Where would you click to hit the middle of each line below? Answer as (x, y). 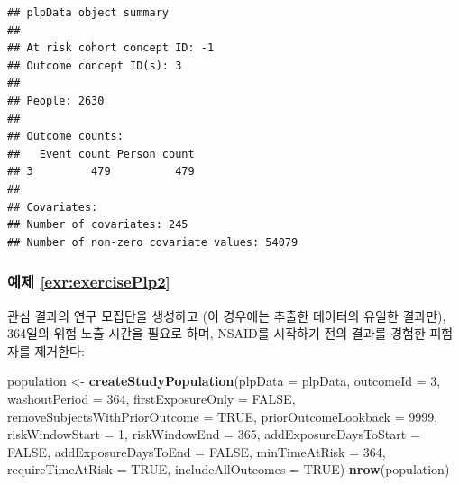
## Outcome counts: (65, 137)
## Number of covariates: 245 (98, 225)
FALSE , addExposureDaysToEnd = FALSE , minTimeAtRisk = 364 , (197, 451)
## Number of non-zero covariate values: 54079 (153, 242)
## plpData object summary (88, 13)
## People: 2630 (56, 101)
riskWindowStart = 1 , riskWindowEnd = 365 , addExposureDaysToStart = (214, 434)
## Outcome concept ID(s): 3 (95, 65)
